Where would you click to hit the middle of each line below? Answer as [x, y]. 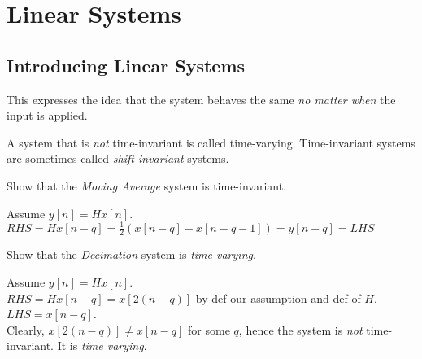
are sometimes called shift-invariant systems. [118, 158]
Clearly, [26, 329]
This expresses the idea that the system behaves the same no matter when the [201, 99]
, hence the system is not [300, 329]
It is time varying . [102, 346]
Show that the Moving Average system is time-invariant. [147, 185]
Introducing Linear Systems [126, 65]
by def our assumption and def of [278, 298]
